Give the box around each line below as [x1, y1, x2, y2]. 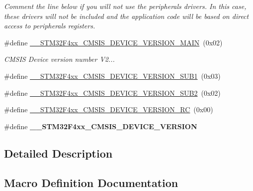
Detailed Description [4, 145, 113, 161]
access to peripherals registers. [4, 20, 95, 31]
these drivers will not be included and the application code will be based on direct [4, 10, 249, 21]
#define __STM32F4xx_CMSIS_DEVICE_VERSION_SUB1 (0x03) [4, 70, 221, 81]
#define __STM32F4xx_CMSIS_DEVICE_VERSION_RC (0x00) [4, 104, 213, 115]
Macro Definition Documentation [4, 175, 178, 190]
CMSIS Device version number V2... [4, 54, 115, 64]
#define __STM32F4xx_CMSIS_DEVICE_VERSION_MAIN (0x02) [4, 37, 223, 47]
